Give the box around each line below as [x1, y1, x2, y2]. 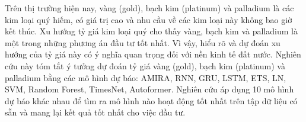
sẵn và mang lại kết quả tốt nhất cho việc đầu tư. [5, 106, 186, 118]
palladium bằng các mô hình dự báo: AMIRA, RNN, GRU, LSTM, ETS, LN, [5, 71, 286, 84]
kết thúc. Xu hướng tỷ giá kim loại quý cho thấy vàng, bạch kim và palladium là [5, 25, 298, 37]
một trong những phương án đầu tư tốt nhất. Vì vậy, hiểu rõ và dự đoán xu [5, 36, 280, 49]
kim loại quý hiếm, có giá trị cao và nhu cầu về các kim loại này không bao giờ [5, 13, 292, 25]
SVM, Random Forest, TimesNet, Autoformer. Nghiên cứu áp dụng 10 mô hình [5, 83, 294, 95]
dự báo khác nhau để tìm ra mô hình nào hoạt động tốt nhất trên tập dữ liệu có [5, 94, 298, 107]
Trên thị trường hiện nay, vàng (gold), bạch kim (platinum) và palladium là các [5, 2, 294, 14]
